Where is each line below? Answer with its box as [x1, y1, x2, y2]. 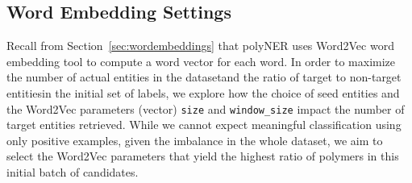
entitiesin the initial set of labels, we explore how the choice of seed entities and [6, 84, 400, 101]
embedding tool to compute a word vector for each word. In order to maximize [6, 52, 396, 69]
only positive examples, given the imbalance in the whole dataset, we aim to [6, 131, 383, 148]
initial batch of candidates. [6, 164, 139, 181]
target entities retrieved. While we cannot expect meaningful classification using [6, 116, 402, 133]
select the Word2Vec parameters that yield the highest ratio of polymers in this [6, 148, 399, 164]
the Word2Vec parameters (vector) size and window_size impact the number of [6, 100, 405, 117]
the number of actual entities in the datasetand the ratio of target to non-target [6, 69, 402, 85]
